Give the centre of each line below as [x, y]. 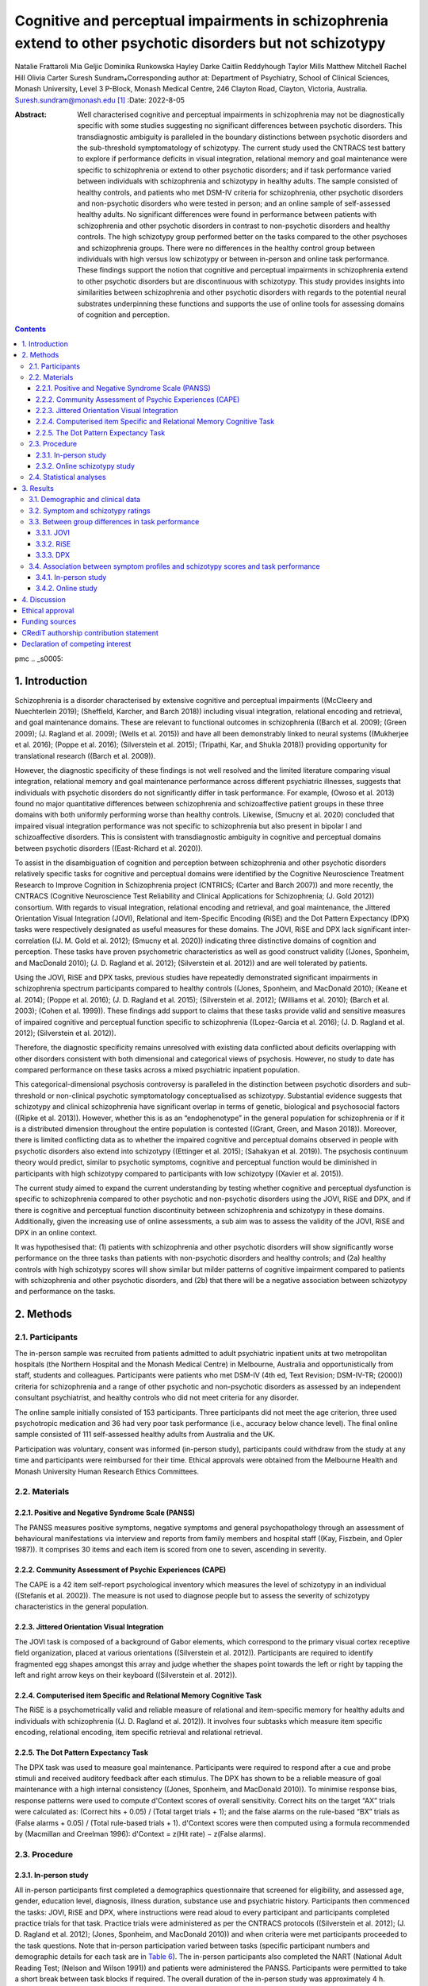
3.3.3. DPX [53, 555]
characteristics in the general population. [82, 1607]
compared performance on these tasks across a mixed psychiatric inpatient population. [157, 1070]
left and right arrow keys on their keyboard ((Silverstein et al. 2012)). [126, 1675]
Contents [31, 329]
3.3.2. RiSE [53, 543]
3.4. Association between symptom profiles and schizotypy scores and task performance [174, 566]
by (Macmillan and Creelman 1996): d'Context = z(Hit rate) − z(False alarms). [140, 1833]
